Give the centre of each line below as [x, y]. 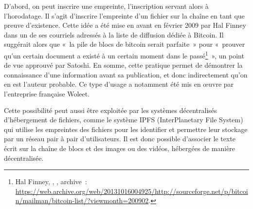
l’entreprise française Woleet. [47, 94]
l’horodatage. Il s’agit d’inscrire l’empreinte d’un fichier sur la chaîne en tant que [124, 15]
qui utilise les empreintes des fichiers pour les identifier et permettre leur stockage [126, 129]
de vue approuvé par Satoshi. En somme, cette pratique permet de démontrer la [123, 65]
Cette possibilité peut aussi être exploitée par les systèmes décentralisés [110, 110]
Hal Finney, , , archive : [51, 181]
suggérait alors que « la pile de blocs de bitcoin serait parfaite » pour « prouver [125, 44]
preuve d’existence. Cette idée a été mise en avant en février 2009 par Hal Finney [125, 25]
